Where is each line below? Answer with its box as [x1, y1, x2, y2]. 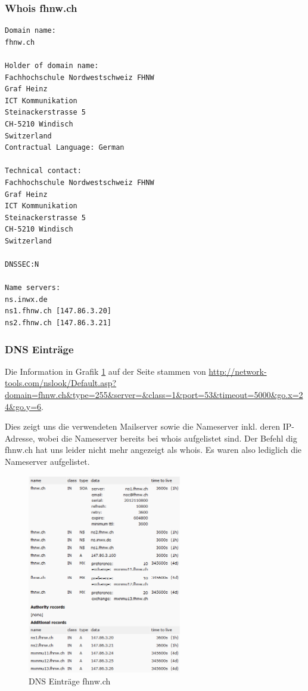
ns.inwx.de [5, 295, 48, 304]
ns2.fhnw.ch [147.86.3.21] [5, 319, 111, 328]
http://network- [209, 365, 267, 377]
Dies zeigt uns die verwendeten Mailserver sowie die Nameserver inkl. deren [5, 420, 280, 433]
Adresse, [5, 431, 35, 444]
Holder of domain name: [5, 61, 99, 70]
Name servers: [5, 283, 61, 292]
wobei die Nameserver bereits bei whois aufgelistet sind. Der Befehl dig [38, 431, 297, 444]
